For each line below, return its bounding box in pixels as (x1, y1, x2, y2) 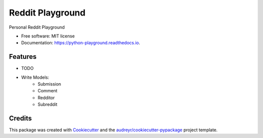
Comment (38, 88, 58, 94)
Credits (9, 114, 32, 122)
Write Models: (21, 74, 50, 80)
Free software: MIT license (21, 33, 75, 39)
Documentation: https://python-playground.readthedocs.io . (21, 40, 141, 46)
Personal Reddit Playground (9, 24, 65, 30)
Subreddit (38, 102, 58, 107)
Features (9, 52, 37, 61)
